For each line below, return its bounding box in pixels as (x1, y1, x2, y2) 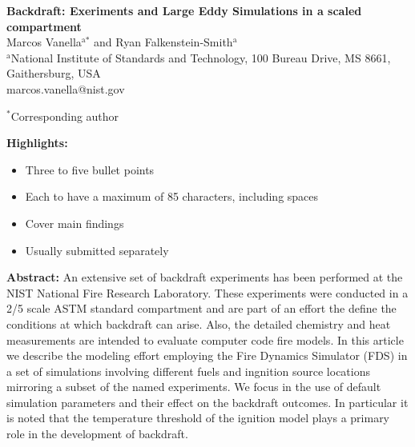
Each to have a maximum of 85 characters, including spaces (25, 188, 319, 205)
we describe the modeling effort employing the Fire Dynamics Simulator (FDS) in (6, 347, 408, 364)
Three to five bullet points (25, 161, 155, 178)
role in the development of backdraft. (6, 425, 188, 442)
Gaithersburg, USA (6, 65, 101, 82)
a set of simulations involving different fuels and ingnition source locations (6, 362, 371, 379)
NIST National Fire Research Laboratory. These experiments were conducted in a (6, 284, 409, 301)
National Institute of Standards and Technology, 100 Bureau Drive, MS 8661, (10, 49, 391, 66)
